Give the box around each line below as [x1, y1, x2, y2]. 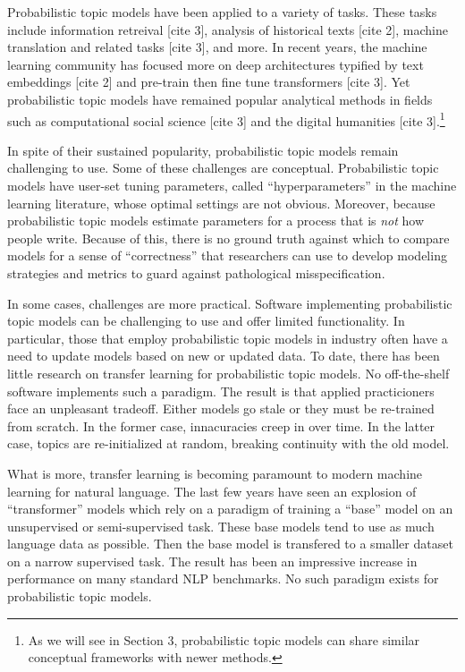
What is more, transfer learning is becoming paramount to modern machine [7, 464, 423, 482]
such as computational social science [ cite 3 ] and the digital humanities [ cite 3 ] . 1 [7, 108, 445, 130]
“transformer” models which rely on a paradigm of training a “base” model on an [7, 499, 453, 518]
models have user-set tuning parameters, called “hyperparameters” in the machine [7, 176, 457, 194]
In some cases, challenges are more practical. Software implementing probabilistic [7, 293, 452, 312]
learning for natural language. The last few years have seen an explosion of [7, 481, 417, 500]
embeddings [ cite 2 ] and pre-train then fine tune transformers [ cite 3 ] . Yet [7, 72, 410, 91]
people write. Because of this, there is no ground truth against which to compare [7, 228, 450, 247]
